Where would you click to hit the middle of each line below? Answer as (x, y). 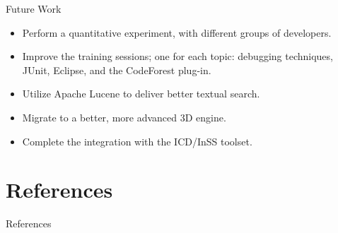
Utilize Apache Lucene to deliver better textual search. (141, 94)
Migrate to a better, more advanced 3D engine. (124, 117)
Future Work (34, 8)
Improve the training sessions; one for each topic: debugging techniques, (177, 56)
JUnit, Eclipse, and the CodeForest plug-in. (117, 70)
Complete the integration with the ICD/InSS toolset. (137, 141)
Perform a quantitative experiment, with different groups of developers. (177, 32)
